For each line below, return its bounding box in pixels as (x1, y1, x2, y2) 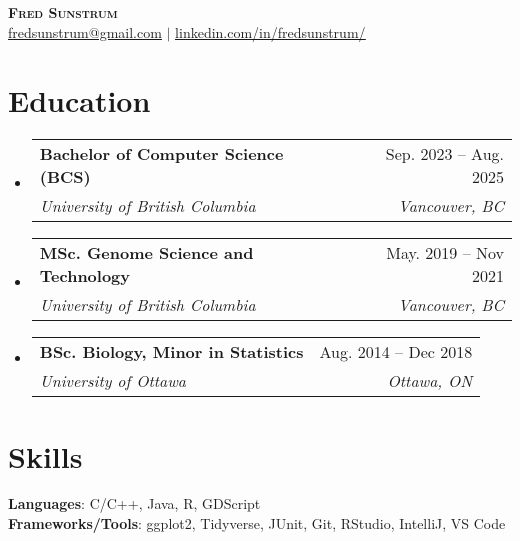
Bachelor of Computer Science (39, 142, 284, 166)
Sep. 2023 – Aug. (385, 142, 504, 166)
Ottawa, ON (387, 369, 473, 393)
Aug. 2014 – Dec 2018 (319, 340, 473, 364)
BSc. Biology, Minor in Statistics (39, 340, 304, 364)
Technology (39, 264, 131, 288)
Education (8, 80, 151, 121)
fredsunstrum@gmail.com (8, 21, 162, 42)
